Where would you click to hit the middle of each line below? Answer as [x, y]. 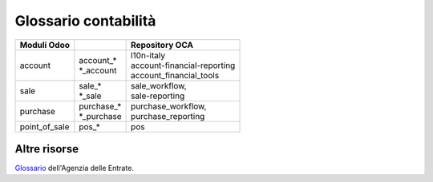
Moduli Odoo [45, 45]
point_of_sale [45, 126]
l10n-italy [148, 55]
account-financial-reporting [183, 65]
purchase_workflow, [169, 106]
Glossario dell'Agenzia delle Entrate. [74, 168]
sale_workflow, [159, 85]
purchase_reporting [168, 116]
